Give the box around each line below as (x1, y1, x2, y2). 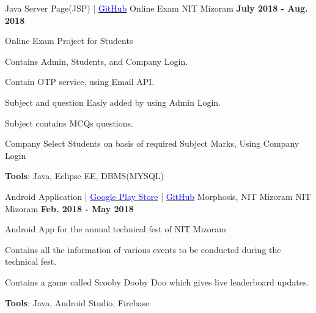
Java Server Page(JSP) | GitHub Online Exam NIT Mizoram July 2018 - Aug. (5, 2, 308, 14)
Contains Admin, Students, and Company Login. (5, 54, 188, 67)
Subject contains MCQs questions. (5, 116, 133, 129)
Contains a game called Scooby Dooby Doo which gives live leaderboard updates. (5, 275, 309, 288)
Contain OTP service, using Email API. (5, 75, 155, 88)
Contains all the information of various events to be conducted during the (5, 243, 281, 256)
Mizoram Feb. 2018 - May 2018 (5, 202, 134, 215)
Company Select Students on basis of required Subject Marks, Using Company (5, 137, 299, 150)
